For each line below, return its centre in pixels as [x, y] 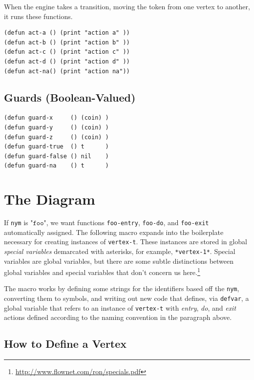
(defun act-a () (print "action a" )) [67, 33]
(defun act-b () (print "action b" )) [67, 42]
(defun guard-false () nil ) [56, 156]
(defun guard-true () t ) [56, 147]
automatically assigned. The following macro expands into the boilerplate [114, 232]
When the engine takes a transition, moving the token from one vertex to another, [127, 6]
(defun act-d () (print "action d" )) [67, 61]
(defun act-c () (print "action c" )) [67, 52]
